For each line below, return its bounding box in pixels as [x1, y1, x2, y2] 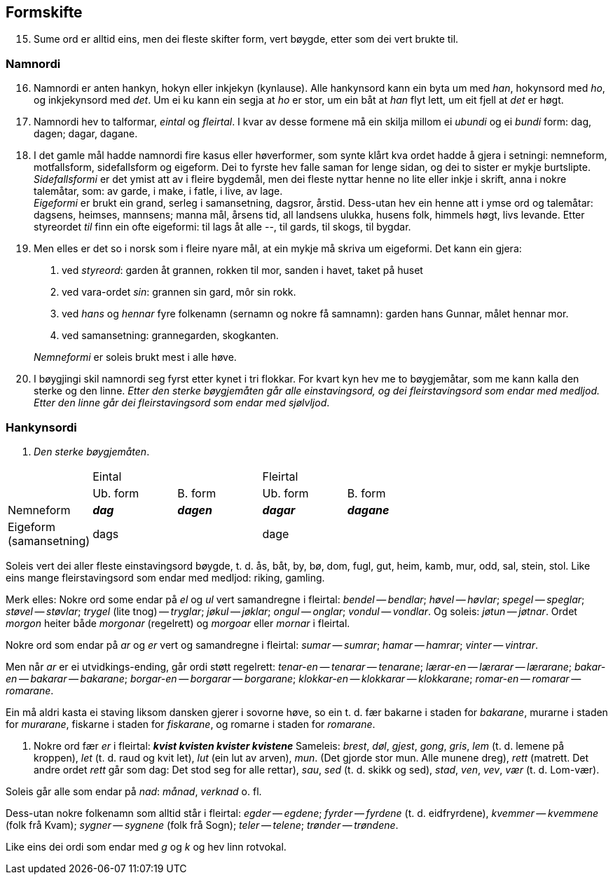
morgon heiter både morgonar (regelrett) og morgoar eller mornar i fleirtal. [6, 617, 350, 629]
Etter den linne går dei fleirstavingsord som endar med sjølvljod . [34, 397, 330, 409]
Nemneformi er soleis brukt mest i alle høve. [34, 351, 237, 364]
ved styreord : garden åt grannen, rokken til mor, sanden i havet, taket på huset [62, 264, 423, 277]
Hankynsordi [6, 420, 77, 434]
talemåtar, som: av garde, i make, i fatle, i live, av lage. [34, 185, 283, 198]
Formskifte [6, 4, 83, 21]
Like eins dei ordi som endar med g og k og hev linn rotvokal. [6, 840, 287, 853]
